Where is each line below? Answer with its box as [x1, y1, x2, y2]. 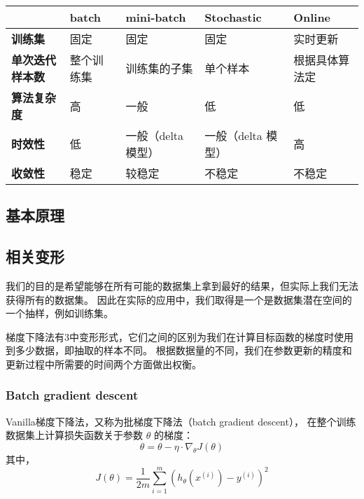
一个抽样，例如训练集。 [6, 306, 113, 321]
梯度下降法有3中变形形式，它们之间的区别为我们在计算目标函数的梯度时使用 [6, 329, 353, 344]
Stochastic [204, 9, 262, 25]
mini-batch [125, 9, 186, 25]
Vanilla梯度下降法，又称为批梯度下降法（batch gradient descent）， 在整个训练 [6, 414, 356, 428]
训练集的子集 [125, 60, 193, 76]
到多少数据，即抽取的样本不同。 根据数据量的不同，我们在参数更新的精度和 [6, 343, 352, 358]
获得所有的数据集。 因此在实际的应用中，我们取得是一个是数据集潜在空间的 [6, 292, 352, 307]
